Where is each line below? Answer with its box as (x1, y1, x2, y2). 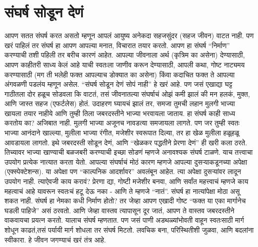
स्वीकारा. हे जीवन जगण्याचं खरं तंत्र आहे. (4, 234, 106, 245)
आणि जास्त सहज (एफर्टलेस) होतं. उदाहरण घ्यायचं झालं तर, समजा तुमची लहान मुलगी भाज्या (4, 98, 235, 109)
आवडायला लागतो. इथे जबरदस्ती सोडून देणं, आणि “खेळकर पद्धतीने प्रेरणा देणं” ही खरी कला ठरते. (4, 137, 247, 147)
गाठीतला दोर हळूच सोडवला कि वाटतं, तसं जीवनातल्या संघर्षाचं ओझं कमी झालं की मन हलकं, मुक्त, (4, 88, 250, 99)
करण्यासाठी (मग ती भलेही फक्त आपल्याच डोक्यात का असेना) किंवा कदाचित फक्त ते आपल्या (4, 69, 235, 79)
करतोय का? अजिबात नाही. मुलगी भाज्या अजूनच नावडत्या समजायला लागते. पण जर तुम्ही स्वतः (4, 118, 240, 128)
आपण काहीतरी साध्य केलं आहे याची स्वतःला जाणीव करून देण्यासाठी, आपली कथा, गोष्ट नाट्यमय (4, 59, 245, 69)
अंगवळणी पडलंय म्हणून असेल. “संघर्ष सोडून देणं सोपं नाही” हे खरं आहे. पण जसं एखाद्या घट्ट (4, 79, 233, 89)
